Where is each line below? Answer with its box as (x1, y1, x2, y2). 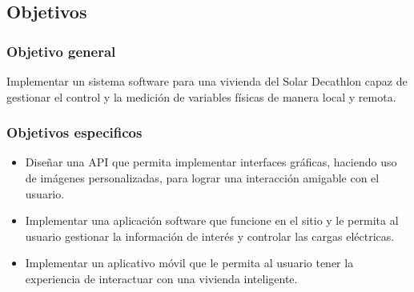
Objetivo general (6, 41, 116, 61)
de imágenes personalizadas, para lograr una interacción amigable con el (25, 170, 380, 186)
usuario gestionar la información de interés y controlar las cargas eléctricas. (25, 227, 395, 244)
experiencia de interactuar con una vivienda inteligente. (25, 270, 298, 286)
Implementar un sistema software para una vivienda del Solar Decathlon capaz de (6, 73, 408, 89)
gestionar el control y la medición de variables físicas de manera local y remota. (6, 88, 396, 105)
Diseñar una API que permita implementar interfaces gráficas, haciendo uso (25, 154, 397, 170)
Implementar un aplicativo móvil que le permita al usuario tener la (25, 254, 354, 271)
